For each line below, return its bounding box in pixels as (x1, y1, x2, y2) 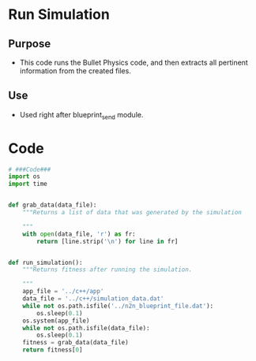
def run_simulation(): (8, 259, 83, 266)
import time (8, 180, 47, 188)
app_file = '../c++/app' (22, 288, 104, 296)
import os (8, 173, 41, 180)
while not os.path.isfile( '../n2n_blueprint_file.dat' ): (22, 302, 214, 310)
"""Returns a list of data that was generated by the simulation (22, 209, 243, 217)
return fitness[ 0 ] (22, 346, 83, 354)
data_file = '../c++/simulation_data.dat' (22, 295, 164, 303)
